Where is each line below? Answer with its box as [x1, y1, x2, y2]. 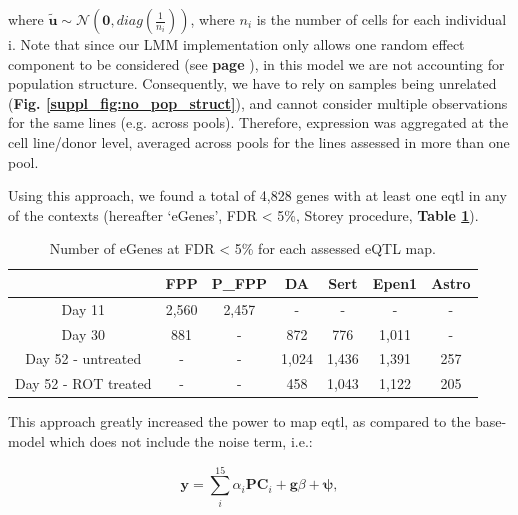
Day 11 [61, 298, 105, 319]
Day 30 [61, 323, 105, 344]
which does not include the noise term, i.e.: [49, 431, 313, 451]
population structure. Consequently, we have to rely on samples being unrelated [8, 73, 497, 94]
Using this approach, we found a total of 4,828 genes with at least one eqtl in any [8, 185, 507, 206]
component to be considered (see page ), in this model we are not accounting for [8, 53, 505, 74]
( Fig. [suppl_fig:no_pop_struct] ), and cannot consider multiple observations [8, 92, 508, 113]
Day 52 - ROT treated [15, 373, 152, 394]
